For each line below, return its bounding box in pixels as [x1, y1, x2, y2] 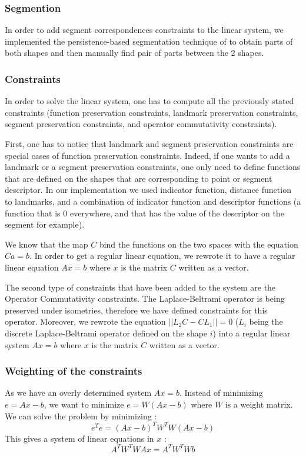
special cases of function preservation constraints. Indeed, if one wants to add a [5, 149, 290, 161]
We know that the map [5, 238, 88, 250]
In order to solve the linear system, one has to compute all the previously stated [5, 95, 294, 107]
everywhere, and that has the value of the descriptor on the [69, 206, 284, 219]
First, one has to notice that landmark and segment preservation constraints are [5, 138, 294, 149]
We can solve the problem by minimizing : [5, 409, 157, 422]
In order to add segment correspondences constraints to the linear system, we [5, 24, 284, 36]
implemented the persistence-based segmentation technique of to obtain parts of [5, 35, 293, 47]
